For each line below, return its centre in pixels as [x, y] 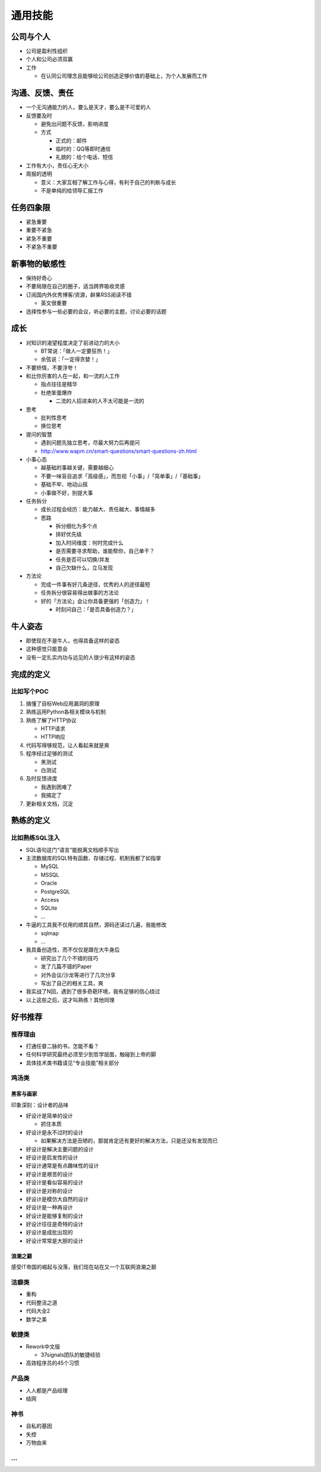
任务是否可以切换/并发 [83, 559]
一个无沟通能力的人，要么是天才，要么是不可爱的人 [88, 107]
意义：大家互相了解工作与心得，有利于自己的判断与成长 [108, 182]
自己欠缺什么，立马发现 [84, 568]
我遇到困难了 [56, 787]
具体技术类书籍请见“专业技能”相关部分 [73, 1063]
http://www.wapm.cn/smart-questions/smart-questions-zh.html [119, 451]
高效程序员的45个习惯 [53, 1363]
